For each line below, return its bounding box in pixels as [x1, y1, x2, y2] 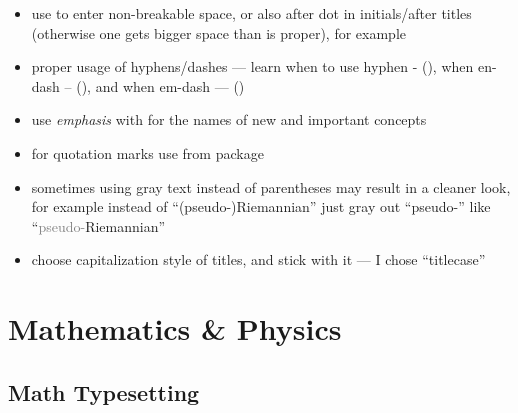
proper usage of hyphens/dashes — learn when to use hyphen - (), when [31, 56, 474, 77]
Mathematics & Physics [8, 308, 342, 349]
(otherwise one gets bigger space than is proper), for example [31, 22, 407, 43]
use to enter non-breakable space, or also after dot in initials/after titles [31, 3, 472, 23]
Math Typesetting [8, 376, 200, 407]
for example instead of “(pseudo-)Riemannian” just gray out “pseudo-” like [31, 196, 491, 217]
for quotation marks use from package [31, 142, 264, 163]
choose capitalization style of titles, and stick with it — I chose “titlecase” [31, 249, 486, 270]
